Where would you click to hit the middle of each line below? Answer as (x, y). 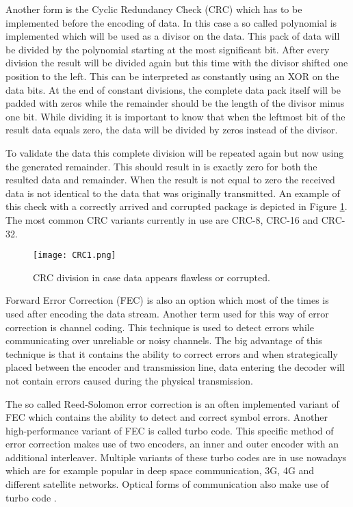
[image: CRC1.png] (75, 256)
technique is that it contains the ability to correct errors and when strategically (172, 353)
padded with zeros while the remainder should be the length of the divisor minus (175, 103)
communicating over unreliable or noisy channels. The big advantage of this (164, 340)
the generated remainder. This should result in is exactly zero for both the (161, 166)
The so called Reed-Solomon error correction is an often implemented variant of (172, 403)
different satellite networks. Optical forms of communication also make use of (167, 484)
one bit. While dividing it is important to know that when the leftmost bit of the (175, 116)
